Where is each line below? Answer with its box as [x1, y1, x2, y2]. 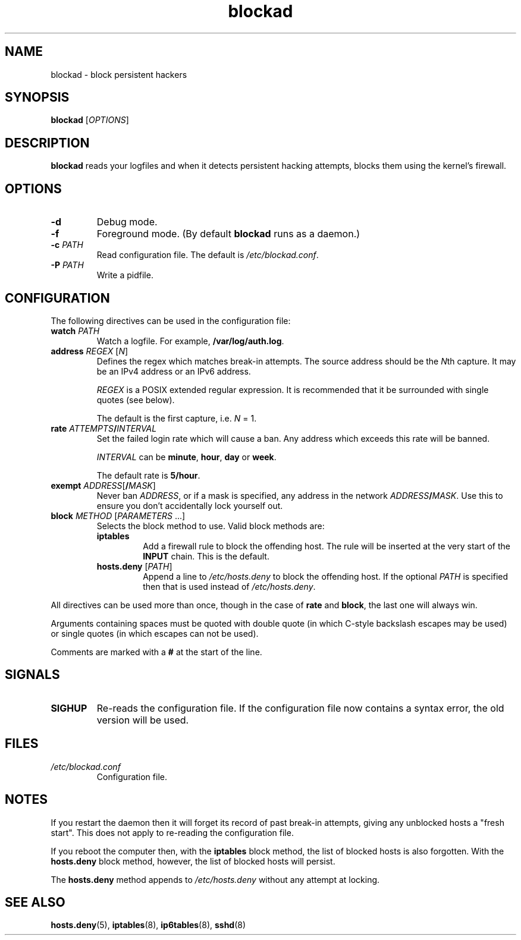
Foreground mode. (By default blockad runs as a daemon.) [96, 228, 360, 240]
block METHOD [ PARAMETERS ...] [51, 510, 186, 521]
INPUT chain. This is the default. [143, 551, 269, 561]
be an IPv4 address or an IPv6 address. [96, 366, 251, 376]
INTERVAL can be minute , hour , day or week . [96, 451, 277, 462]
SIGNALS [5, 667, 60, 683]
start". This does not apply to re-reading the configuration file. [51, 827, 294, 838]
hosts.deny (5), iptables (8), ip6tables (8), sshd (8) [51, 920, 246, 930]
